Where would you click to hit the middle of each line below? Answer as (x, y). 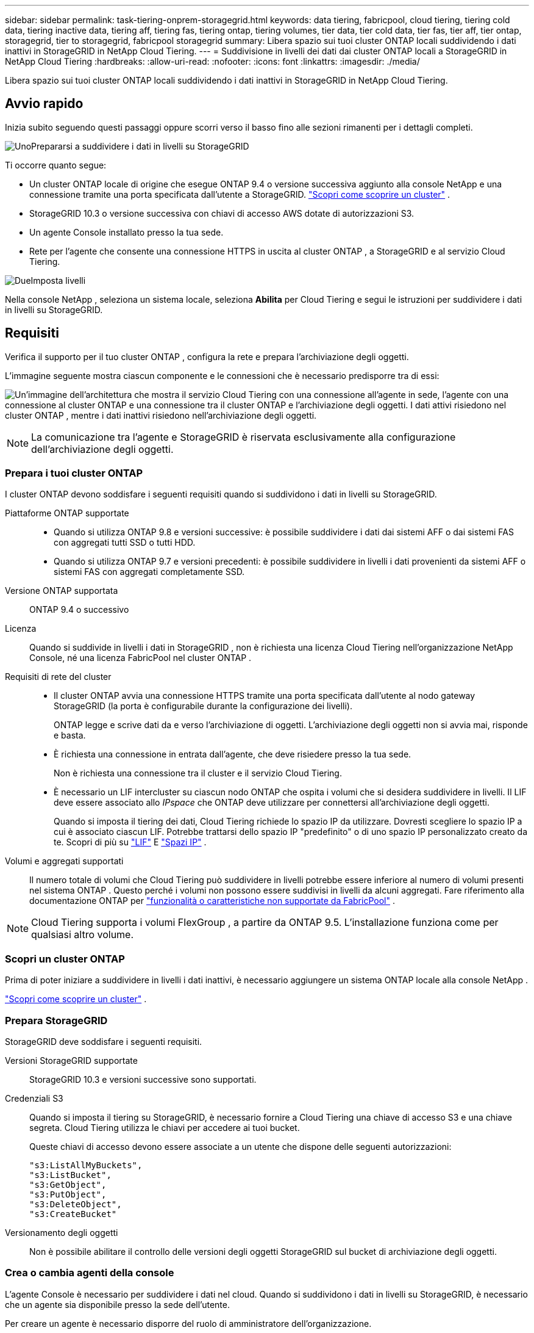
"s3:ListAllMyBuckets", (86, 1165)
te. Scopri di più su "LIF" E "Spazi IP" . (130, 842)
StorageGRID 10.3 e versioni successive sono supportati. (143, 1079)
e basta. (70, 735)
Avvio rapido (44, 104)
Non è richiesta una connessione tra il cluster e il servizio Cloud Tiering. (198, 773)
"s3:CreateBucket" (73, 1214)
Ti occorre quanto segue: (56, 165)
